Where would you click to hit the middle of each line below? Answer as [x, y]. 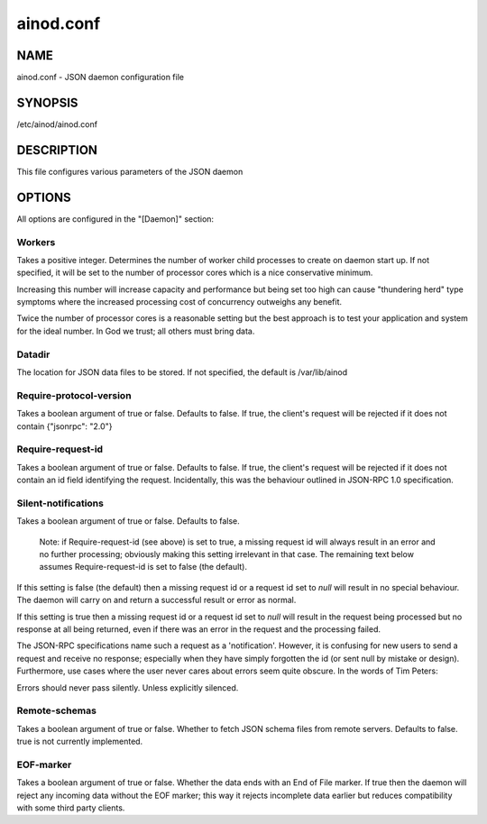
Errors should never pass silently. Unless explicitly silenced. [128, 687]
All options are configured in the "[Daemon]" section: [115, 219]
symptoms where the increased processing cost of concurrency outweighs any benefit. [179, 302]
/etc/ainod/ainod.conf [57, 124]
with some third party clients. [71, 808]
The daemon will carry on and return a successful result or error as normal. [156, 600]
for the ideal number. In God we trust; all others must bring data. [136, 331]
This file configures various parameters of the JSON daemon [130, 171]
